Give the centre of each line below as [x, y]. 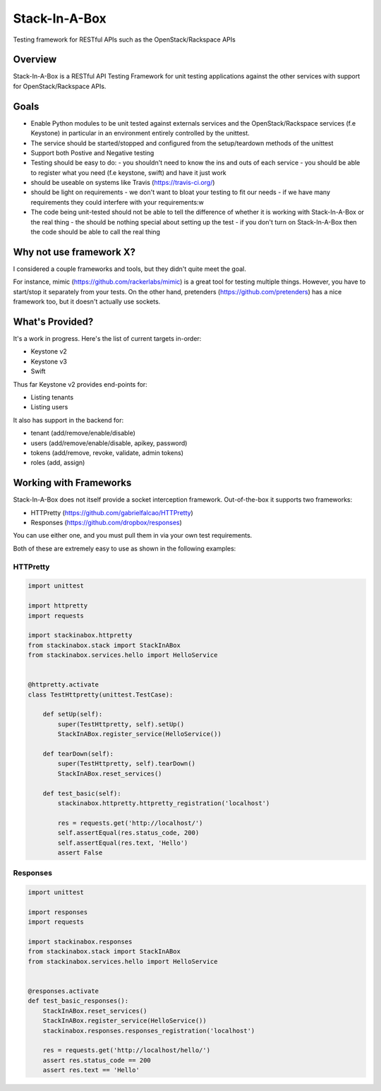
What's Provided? [53, 321]
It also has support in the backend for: [68, 420]
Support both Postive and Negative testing [92, 152]
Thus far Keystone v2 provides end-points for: [80, 384]
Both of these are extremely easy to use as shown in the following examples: [125, 548]
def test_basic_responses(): [78, 1001]
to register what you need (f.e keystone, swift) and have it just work [129, 172]
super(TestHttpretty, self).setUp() [121, 724]
